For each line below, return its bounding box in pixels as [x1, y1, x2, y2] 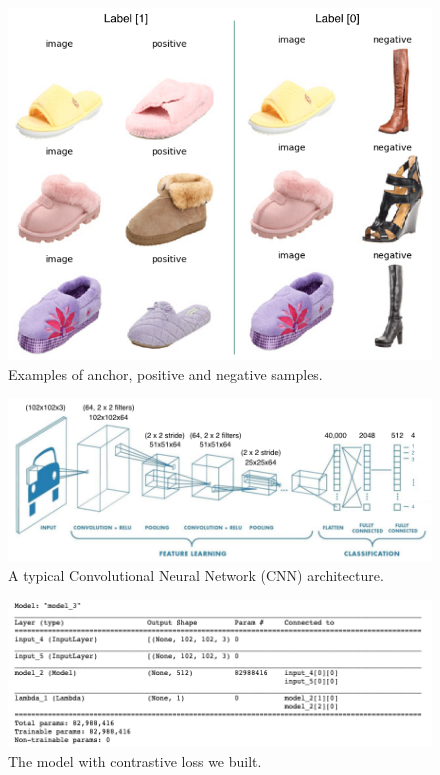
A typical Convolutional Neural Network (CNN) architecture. [8, 565, 384, 586]
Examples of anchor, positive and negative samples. [8, 363, 323, 384]
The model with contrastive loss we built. [8, 750, 262, 771]
